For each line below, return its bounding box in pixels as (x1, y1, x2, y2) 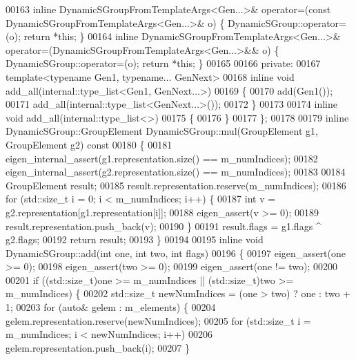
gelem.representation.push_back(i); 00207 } (6, 340, 190, 354)
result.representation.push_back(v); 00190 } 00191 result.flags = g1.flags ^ (6, 218, 322, 233)
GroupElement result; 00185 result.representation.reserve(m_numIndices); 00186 (6, 178, 346, 192)
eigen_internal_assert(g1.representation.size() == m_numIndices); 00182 (6, 151, 318, 165)
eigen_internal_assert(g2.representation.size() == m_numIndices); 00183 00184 (6, 164, 346, 179)
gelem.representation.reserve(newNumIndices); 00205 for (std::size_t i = (6, 313, 311, 328)
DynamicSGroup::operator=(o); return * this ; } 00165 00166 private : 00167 (6, 56, 321, 70)
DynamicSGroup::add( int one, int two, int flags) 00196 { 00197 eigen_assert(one (6, 245, 346, 260)
